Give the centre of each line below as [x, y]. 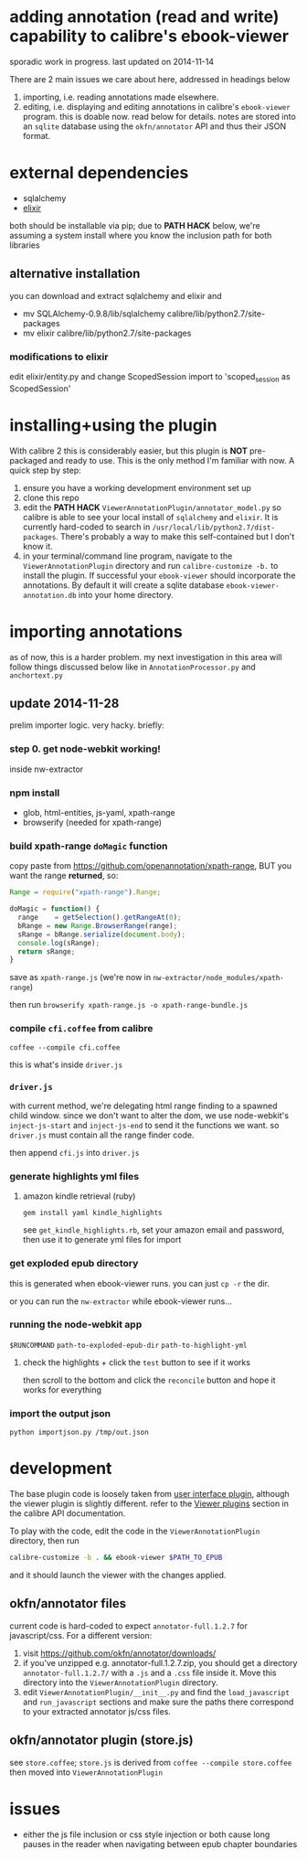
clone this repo [51, 497]
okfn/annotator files [68, 1603]
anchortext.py [37, 675]
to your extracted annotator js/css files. [97, 1711]
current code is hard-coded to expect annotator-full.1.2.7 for [129, 1626]
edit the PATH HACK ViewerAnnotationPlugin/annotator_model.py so [152, 507]
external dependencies [99, 173]
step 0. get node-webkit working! [85, 749]
